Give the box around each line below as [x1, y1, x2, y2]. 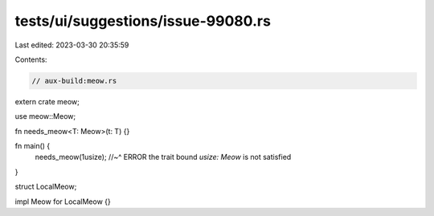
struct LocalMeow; [14, 181, 77, 192]
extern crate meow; [14, 96, 80, 106]
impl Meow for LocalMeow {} [14, 197, 112, 206]
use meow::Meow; [14, 112, 76, 121]
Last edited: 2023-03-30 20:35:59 [14, 40, 129, 50]
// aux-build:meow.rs [31, 76, 117, 85]
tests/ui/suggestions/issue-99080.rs [14, 12, 271, 30]
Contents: [14, 55, 47, 64]
